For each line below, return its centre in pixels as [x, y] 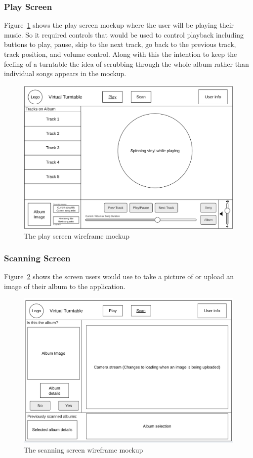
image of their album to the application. [65, 286]
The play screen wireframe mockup [77, 236]
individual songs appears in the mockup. [65, 73]
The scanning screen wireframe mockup [84, 449]
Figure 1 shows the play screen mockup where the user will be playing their [119, 25]
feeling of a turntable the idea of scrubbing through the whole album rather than [126, 63]
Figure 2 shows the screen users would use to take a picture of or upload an [119, 276]
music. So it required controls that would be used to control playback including [124, 34]
